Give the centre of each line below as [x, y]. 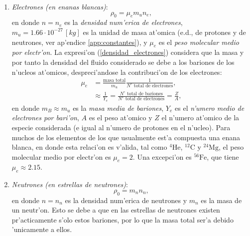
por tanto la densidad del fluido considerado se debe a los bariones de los [123, 62]
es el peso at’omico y [121, 118]
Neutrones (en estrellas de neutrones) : [70, 184]
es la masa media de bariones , [118, 108]
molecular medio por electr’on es [61, 156]
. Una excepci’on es [162, 156]
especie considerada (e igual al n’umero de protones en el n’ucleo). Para [121, 127]
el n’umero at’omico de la [200, 118]
